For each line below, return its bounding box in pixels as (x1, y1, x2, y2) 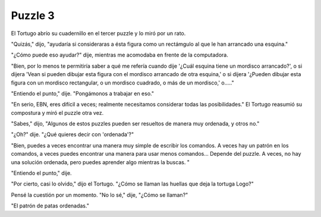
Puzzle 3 (11, 9, 55, 22)
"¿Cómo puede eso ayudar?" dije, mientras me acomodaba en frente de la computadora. (11, 51, 228, 59)
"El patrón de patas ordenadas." (11, 202, 89, 209)
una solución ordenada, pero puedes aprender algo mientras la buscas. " (11, 158, 190, 166)
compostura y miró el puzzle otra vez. (11, 109, 104, 116)
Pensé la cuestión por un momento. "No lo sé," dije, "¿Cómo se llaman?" (11, 191, 188, 199)
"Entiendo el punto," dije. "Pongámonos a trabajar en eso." (11, 90, 155, 97)
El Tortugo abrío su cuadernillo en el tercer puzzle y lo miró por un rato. (11, 30, 186, 37)
